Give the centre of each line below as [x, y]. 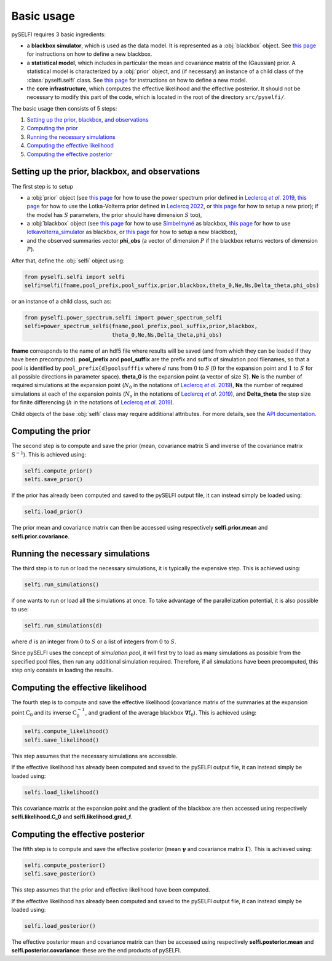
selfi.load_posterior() [60, 926]
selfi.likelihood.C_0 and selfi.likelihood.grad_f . [72, 817]
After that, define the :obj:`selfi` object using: [68, 261]
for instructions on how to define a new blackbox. [89, 54]
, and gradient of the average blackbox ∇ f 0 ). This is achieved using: [171, 713]
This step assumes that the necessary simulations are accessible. [94, 756]
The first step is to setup [42, 186]
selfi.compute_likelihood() [66, 732]
